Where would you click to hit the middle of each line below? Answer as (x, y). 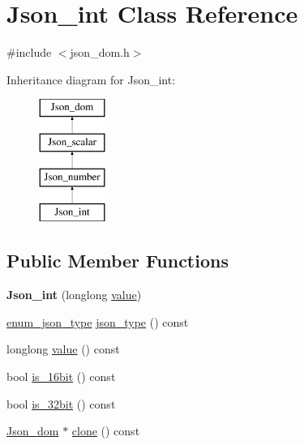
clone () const (106, 431)
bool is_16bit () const (61, 377)
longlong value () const (63, 349)
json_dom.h (100, 52)
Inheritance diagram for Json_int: (91, 79)
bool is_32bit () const (61, 403)
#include (29, 52)
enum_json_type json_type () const (98, 321)
